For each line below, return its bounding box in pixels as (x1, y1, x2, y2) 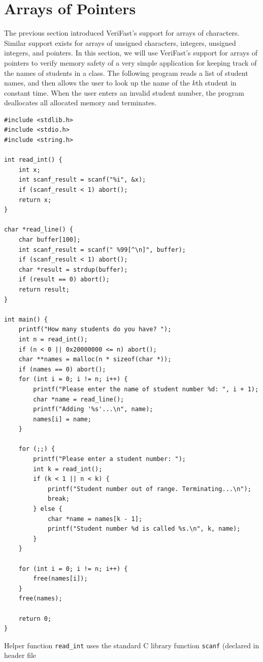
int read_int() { (4, 156, 62, 164)
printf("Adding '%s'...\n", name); (33, 406, 153, 413)
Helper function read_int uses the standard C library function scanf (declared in (4, 640, 259, 650)
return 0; (18, 615, 52, 622)
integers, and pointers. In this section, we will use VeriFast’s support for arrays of (4, 47, 257, 58)
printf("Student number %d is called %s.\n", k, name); (47, 525, 241, 533)
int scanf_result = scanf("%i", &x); (18, 176, 146, 184)
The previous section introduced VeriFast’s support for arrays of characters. (4, 27, 240, 38)
